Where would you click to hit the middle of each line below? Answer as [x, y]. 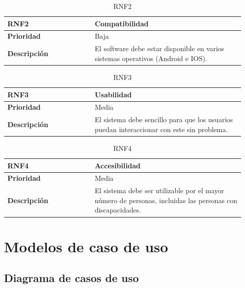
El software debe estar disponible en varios [159, 48]
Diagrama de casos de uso [72, 278]
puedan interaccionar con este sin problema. [161, 129]
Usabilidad [113, 94]
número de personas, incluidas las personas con [166, 200]
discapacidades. [118, 210]
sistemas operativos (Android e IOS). [151, 58]
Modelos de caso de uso [86, 246]
